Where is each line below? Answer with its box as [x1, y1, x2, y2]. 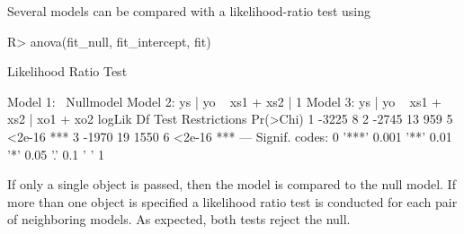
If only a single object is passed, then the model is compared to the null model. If [7, 175, 456, 194]
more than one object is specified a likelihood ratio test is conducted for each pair [7, 192, 458, 211]
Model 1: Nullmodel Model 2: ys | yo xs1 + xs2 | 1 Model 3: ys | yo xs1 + [7, 91, 442, 110]
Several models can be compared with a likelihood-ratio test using [7, 2, 371, 20]
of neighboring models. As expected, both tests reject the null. [7, 210, 351, 229]
